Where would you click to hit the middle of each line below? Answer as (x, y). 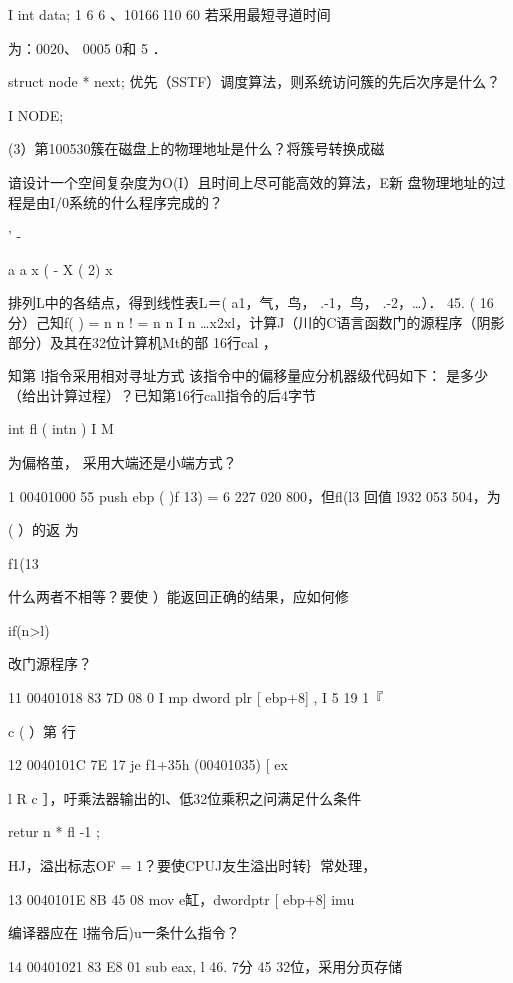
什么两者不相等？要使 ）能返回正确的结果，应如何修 (178, 596)
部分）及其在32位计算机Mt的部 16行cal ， (142, 341)
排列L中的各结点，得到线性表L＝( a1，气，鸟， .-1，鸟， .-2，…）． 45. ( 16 (251, 302)
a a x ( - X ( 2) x (60, 268)
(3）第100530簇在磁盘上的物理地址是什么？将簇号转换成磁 (196, 148)
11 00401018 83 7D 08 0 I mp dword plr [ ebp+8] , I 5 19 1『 (196, 697)
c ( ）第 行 (42, 730)
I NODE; (36, 114)
